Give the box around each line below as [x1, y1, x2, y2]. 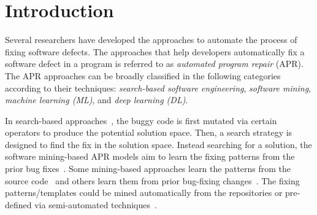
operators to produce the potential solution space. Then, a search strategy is [5, 126, 292, 139]
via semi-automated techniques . [34, 198, 157, 211]
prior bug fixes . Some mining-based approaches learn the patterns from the [5, 162, 291, 175]
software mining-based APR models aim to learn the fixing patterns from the [5, 150, 295, 163]
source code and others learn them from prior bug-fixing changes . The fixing [5, 174, 300, 187]
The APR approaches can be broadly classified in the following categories [5, 69, 281, 82]
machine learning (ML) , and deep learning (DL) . [5, 93, 188, 106]
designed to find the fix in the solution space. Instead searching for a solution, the [5, 138, 312, 150]
